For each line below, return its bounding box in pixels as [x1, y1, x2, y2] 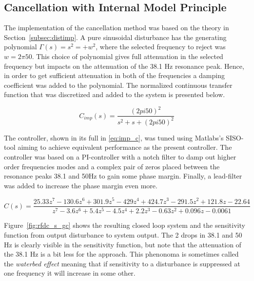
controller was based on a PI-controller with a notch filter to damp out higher [4, 152, 236, 162]
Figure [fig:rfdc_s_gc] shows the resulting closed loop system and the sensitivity [4, 220, 245, 230]
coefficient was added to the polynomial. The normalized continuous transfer [4, 80, 233, 90]
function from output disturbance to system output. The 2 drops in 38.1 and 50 [4, 230, 242, 240]
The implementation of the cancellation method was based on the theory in [4, 22, 229, 33]
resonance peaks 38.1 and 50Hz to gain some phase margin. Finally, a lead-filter [4, 171, 242, 181]
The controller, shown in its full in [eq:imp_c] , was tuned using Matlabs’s [4, 132, 224, 142]
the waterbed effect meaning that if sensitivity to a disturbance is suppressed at [4, 258, 240, 268]
